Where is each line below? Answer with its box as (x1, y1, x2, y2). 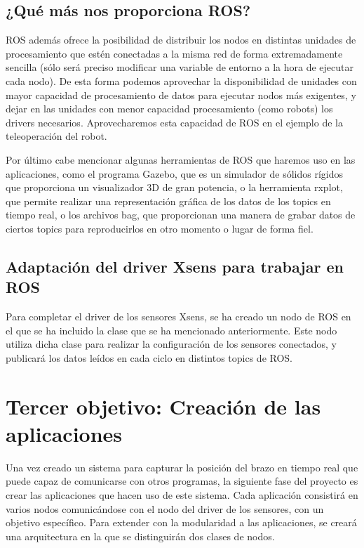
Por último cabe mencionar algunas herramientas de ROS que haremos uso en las (6, 152, 356, 167)
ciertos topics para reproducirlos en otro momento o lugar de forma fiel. (6, 221, 314, 235)
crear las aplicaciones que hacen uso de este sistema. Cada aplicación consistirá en (6, 487, 358, 502)
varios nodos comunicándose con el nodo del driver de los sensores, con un (6, 501, 324, 516)
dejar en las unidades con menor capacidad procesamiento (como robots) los (6, 101, 333, 116)
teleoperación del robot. (6, 129, 107, 143)
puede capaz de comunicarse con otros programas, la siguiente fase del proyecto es (6, 474, 358, 488)
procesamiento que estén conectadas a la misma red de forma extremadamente (6, 46, 343, 60)
